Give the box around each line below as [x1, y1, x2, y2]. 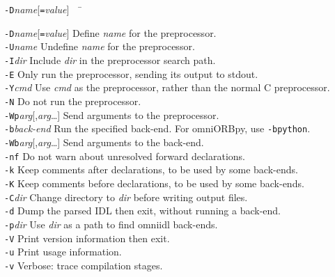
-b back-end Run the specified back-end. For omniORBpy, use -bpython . [4, 121, 311, 136]
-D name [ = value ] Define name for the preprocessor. [4, 25, 217, 40]
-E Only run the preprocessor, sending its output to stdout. [4, 66, 258, 81]
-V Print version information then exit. [4, 230, 170, 245]
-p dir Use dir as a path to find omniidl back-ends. [4, 216, 218, 231]
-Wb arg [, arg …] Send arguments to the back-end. [4, 134, 204, 149]
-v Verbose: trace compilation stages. [4, 258, 163, 272]
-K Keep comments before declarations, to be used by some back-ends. [4, 175, 304, 190]
